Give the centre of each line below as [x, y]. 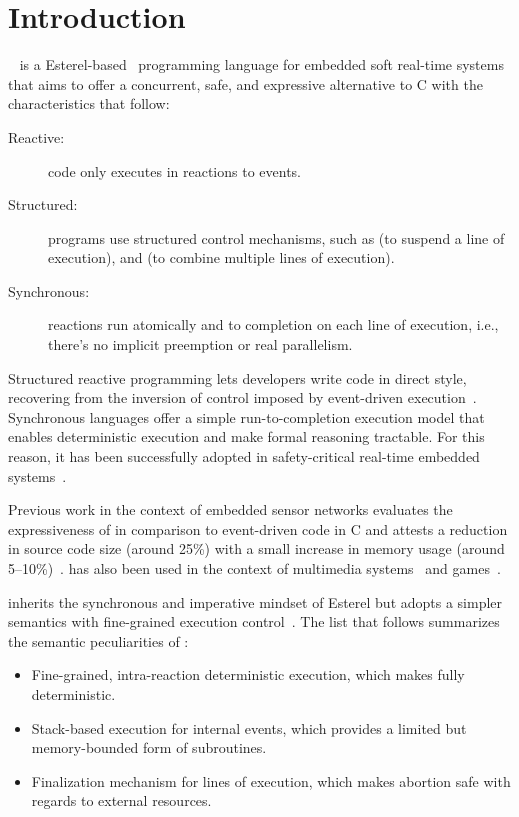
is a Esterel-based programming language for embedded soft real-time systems [261, 64]
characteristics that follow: [89, 103]
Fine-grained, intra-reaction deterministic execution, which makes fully [248, 674]
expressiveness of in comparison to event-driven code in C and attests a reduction [258, 528]
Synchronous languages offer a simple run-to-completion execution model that [246, 416]
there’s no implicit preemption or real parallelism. [200, 344]
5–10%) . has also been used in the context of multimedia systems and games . [254, 568]
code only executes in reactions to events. [175, 170]
